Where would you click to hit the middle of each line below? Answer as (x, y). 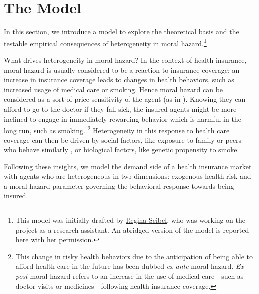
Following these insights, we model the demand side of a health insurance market (128, 166)
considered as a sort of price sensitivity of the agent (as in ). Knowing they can (125, 99)
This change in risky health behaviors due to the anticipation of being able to (134, 256)
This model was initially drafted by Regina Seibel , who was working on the (130, 220)
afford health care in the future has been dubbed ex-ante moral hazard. (125, 266)
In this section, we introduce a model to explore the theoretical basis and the (122, 32)
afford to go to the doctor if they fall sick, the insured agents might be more (120, 108)
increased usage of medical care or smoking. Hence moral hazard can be (114, 89)
